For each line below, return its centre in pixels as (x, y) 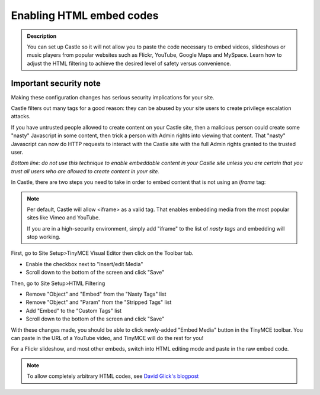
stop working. (44, 237)
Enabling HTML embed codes (85, 15)
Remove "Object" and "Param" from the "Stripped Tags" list (99, 302)
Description (42, 36)
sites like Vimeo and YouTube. (63, 218)
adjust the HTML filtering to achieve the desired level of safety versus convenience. (129, 63)
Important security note (56, 83)
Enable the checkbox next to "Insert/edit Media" (84, 264)
